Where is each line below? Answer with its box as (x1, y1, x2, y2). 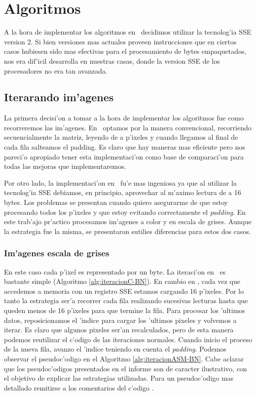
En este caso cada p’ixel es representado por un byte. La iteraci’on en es (4, 266, 226, 277)
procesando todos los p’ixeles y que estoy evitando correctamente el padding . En (4, 206, 246, 217)
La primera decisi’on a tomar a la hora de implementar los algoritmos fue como (4, 113, 244, 123)
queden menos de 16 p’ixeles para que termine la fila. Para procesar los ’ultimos (4, 305, 245, 316)
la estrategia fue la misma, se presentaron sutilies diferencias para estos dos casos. (4, 226, 251, 236)
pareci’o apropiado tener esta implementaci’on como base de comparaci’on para (4, 151, 244, 161)
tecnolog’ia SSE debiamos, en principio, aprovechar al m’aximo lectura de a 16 (4, 187, 241, 198)
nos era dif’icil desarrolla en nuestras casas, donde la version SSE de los (4, 55, 220, 66)
